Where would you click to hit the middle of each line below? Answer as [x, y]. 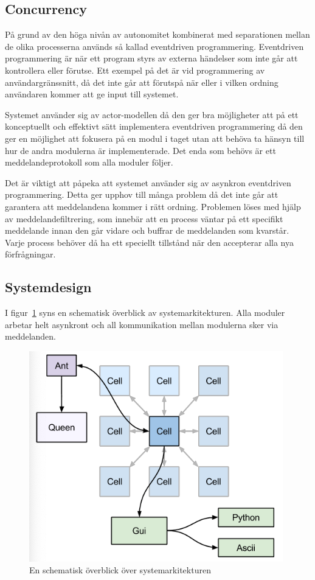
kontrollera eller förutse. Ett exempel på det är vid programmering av [135, 70]
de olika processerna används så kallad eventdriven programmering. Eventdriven [154, 46]
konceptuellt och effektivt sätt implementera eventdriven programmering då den [154, 126]
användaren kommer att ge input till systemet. [92, 94]
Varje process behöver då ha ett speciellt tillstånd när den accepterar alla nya [149, 242]
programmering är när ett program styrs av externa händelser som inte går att [151, 58]
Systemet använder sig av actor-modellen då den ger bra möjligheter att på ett [152, 114]
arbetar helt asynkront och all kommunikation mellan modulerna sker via [142, 324]
